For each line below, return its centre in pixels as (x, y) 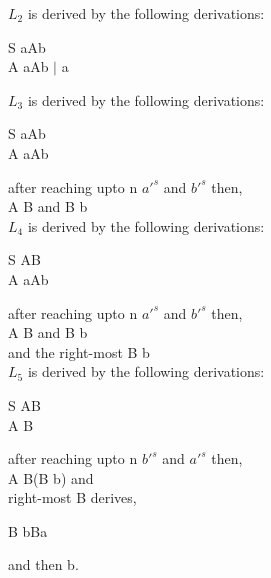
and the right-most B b (79, 351)
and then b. (43, 564)
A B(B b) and (51, 477)
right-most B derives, (72, 497)
